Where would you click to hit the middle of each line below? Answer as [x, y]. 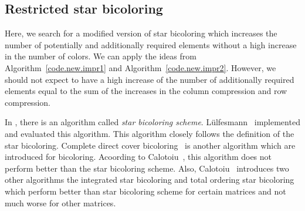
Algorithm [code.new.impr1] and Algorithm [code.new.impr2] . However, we [140, 67]
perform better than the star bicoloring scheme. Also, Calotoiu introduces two [147, 168]
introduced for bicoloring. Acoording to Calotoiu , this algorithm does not [138, 157]
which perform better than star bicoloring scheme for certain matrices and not [145, 191]
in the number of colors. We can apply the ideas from [101, 56]
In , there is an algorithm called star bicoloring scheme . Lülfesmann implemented [152, 122]
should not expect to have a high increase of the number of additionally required [150, 79]
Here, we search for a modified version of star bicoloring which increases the [141, 33]
